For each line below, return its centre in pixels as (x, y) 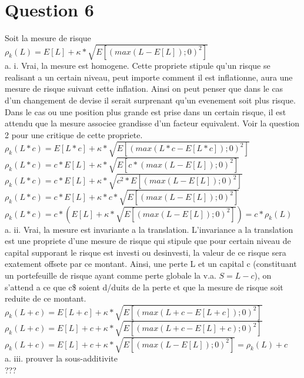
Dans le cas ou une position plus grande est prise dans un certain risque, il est (146, 111)
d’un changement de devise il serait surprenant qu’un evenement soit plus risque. (150, 100)
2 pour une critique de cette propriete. (74, 134)
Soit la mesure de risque (48, 38)
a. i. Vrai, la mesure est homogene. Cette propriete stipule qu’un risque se (138, 66)
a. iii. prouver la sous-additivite (61, 358)
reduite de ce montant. (46, 298)
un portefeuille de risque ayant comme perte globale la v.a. (111, 275)
